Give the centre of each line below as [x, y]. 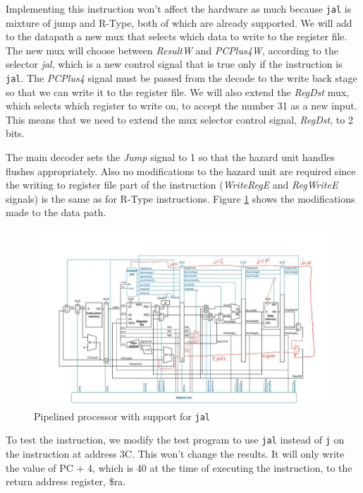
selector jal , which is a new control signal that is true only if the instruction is [174, 64]
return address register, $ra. [66, 481]
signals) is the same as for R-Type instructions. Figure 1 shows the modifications [180, 198]
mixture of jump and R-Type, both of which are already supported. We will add [179, 22]
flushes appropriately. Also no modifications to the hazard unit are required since [181, 171]
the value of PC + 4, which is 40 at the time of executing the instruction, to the [179, 467]
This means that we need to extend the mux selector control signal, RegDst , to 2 [179, 119]
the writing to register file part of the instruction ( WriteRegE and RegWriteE [172, 185]
